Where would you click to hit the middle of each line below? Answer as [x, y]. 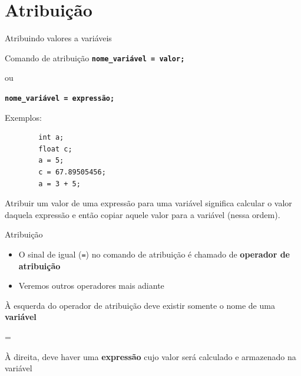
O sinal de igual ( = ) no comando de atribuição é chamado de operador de [154, 254]
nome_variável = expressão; [60, 98]
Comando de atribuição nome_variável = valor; [95, 57]
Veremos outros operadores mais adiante [91, 286]
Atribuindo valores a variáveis [58, 38]
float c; [55, 149]
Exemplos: [23, 117]
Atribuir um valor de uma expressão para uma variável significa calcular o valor [148, 203]
